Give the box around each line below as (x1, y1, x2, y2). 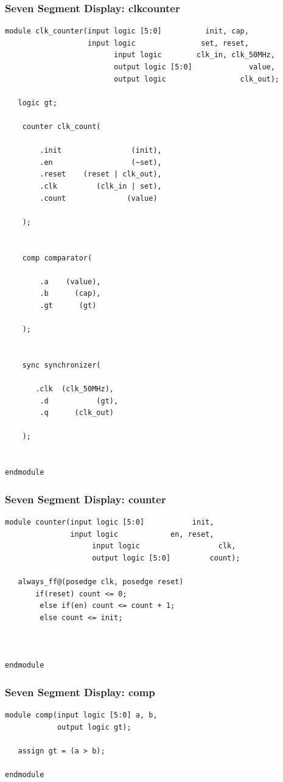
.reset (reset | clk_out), (40, 170, 162, 179)
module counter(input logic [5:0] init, (5, 518, 214, 526)
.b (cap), (40, 289, 101, 298)
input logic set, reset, (88, 38, 249, 47)
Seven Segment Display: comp (5, 684, 155, 699)
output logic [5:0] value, (113, 63, 275, 71)
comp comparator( (22, 253, 93, 262)
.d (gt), (40, 396, 119, 405)
